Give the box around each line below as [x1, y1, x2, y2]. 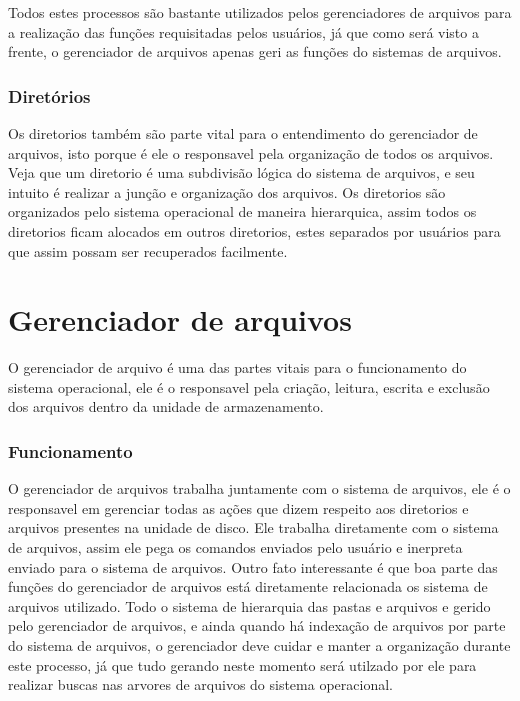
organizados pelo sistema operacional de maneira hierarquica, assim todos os [8, 201, 477, 222]
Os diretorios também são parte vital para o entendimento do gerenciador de [8, 123, 478, 143]
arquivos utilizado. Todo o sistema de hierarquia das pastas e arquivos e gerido [8, 595, 491, 616]
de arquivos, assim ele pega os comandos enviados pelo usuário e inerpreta [8, 537, 463, 558]
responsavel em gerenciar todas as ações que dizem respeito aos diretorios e [8, 497, 469, 518]
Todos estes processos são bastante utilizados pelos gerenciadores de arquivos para [8, 2, 512, 22]
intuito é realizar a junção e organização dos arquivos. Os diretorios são [8, 181, 446, 202]
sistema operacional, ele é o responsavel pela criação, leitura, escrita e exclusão [8, 376, 490, 397]
